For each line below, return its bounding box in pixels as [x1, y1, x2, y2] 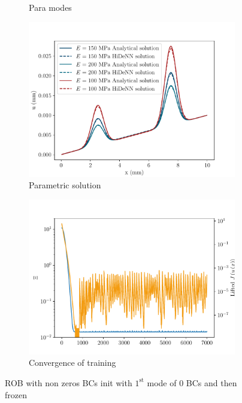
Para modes [29, 1, 72, 13]
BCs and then [186, 376, 237, 389]
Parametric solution [29, 179, 101, 191]
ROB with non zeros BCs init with [5, 376, 132, 389]
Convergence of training [29, 356, 116, 369]
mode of [147, 376, 177, 389]
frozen [5, 388, 27, 401]
